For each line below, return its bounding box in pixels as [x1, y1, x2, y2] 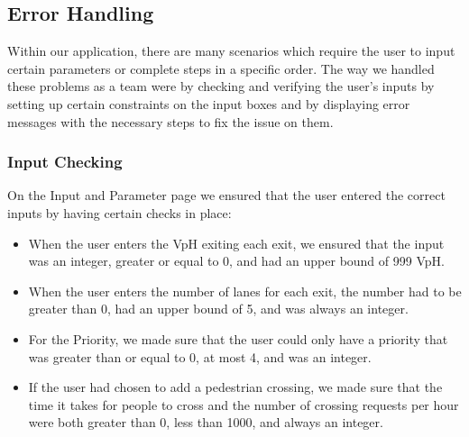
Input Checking [7, 150, 123, 173]
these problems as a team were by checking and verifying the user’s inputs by [7, 77, 435, 96]
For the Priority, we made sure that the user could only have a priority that [28, 329, 448, 348]
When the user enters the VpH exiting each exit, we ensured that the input [28, 233, 445, 252]
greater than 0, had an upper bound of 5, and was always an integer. [28, 299, 409, 318]
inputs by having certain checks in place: [7, 203, 232, 222]
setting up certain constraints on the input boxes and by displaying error [7, 94, 410, 113]
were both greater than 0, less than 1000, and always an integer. [28, 413, 383, 432]
